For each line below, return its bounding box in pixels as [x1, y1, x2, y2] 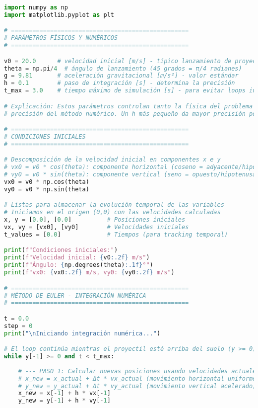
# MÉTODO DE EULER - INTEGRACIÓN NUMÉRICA [4, 292, 146, 299]
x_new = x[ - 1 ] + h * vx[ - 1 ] [18, 390, 111, 397]
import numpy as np [4, 4, 68, 11]
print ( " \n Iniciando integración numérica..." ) [4, 329, 161, 337]
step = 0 [4, 322, 33, 329]
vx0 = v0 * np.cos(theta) [4, 178, 89, 186]
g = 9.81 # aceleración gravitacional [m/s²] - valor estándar [4, 72, 239, 80]
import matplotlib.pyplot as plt [4, 11, 114, 18]
